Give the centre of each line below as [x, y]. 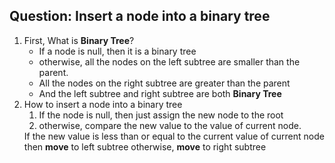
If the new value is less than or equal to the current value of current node [174, 136]
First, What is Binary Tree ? [79, 40]
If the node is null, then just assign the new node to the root [161, 115]
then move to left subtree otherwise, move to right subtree [145, 146]
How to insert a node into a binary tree [103, 104]
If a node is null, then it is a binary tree [117, 51]
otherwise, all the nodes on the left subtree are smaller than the [169, 61]
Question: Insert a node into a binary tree [140, 16]
